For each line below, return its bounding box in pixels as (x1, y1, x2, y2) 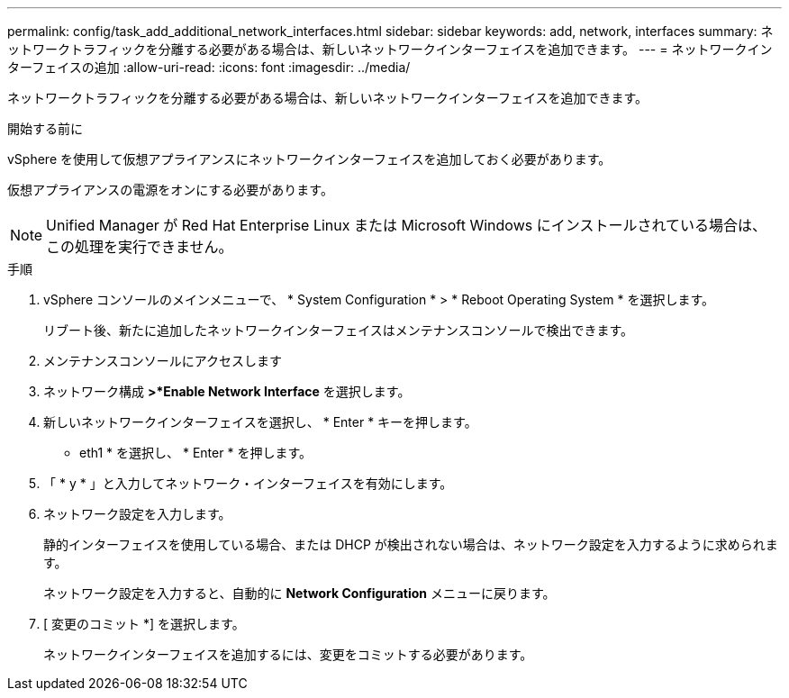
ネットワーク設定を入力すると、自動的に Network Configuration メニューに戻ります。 (43, 585, 556, 601)
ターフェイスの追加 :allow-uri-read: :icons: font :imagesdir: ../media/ (7, 59, 411, 75)
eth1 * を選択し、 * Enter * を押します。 (79, 445, 312, 460)
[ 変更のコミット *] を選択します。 (43, 616, 245, 631)
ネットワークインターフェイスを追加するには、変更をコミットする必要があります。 (43, 647, 533, 662)
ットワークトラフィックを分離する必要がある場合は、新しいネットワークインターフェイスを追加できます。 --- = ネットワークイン (7, 41, 773, 57)
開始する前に (7, 121, 83, 136)
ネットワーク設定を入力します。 (43, 506, 231, 521)
